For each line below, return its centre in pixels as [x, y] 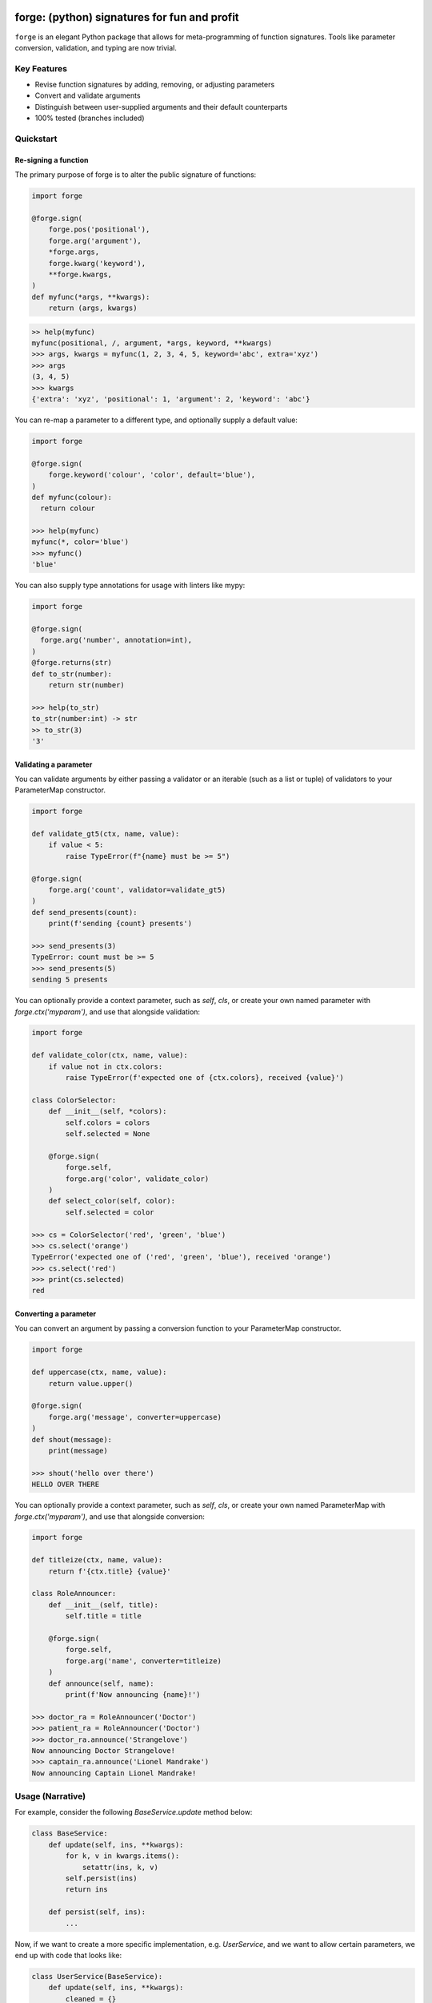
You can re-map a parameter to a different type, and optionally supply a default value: [156, 420]
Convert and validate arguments [88, 95]
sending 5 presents [70, 980]
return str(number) [87, 685]
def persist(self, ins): [97, 1912]
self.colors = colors [108, 1122]
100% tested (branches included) [90, 118]
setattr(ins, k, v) [120, 1867]
